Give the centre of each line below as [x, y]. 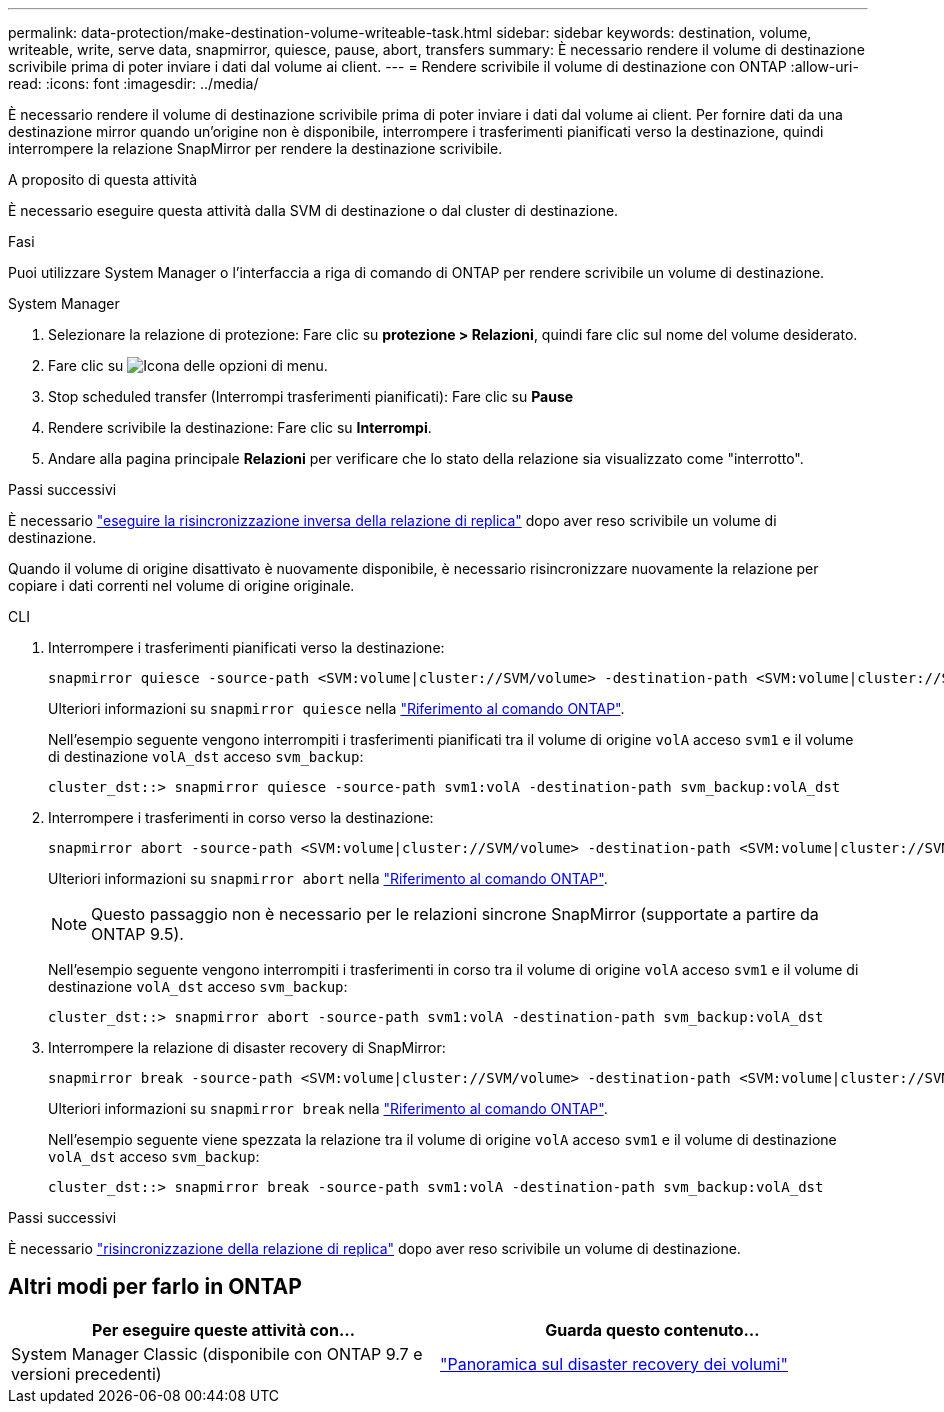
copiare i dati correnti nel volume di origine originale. [181, 585]
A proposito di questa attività [103, 179]
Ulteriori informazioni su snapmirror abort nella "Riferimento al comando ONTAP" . [328, 878]
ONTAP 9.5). [137, 934]
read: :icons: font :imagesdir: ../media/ [133, 83]
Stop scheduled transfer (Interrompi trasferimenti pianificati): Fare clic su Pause [311, 396]
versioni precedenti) [86, 1373]
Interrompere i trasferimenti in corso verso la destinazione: [241, 817]
